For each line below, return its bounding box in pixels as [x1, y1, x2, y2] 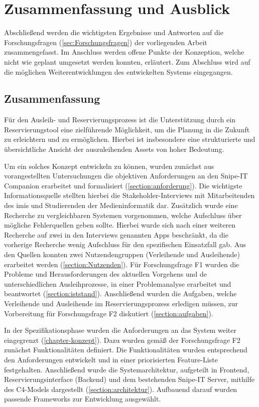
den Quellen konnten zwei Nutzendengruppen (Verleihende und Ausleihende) [4, 249, 240, 260]
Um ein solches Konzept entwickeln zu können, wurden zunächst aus [4, 160, 214, 171]
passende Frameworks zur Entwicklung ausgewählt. [4, 393, 161, 404]
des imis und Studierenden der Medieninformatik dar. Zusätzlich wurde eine [4, 200, 238, 211]
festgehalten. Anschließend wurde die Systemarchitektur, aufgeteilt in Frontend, [4, 364, 249, 374]
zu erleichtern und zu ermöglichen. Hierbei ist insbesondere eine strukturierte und [4, 134, 255, 144]
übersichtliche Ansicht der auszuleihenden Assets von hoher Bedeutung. [4, 144, 224, 154]
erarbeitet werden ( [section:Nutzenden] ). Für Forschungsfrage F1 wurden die [4, 259, 239, 269]
